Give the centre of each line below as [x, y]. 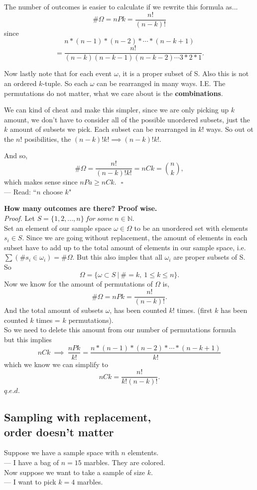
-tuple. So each [65, 83]
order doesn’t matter [59, 432]
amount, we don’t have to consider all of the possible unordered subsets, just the [127, 119]
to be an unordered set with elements [191, 228]
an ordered [20, 83]
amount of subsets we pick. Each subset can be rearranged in [103, 129]
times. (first [195, 310]
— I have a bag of [32, 462]
